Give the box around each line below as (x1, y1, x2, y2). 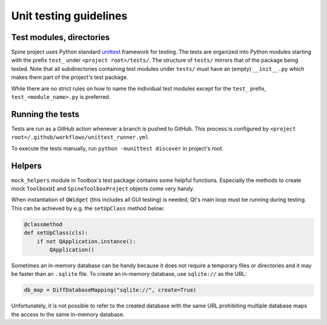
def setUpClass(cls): (24, 229, 88, 236)
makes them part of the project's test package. (11, 73, 128, 81)
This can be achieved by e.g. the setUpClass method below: (11, 204, 165, 212)
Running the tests (11, 109, 80, 119)
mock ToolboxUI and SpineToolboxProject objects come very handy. (11, 185, 195, 192)
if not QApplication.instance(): (36, 238, 136, 245)
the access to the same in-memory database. (11, 310, 125, 318)
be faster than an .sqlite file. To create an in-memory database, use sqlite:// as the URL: (11, 270, 247, 278)
